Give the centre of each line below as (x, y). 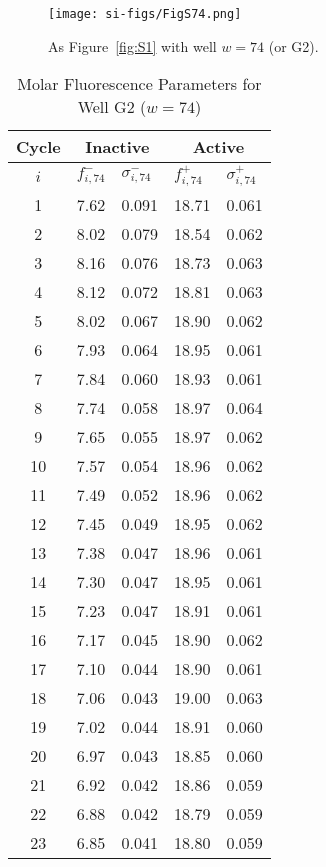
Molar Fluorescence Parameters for (139, 84)
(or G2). (293, 45)
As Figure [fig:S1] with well (132, 45)
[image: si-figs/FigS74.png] (145, 14)
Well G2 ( (112, 107)
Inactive (117, 147)
